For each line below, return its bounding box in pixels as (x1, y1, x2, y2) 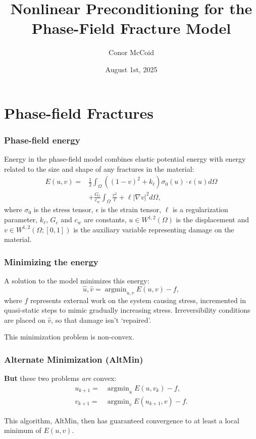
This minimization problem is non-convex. (4, 331, 134, 342)
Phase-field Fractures (4, 102, 153, 123)
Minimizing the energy (4, 255, 98, 268)
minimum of (4, 425, 41, 435)
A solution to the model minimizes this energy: (4, 275, 149, 286)
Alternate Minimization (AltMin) (4, 353, 143, 365)
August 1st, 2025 (105, 64, 158, 74)
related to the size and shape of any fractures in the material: (4, 163, 194, 174)
